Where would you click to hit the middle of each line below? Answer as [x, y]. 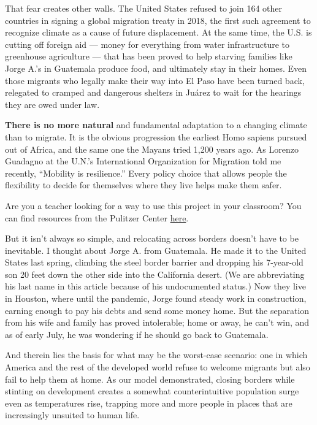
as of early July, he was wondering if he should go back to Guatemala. [137, 334]
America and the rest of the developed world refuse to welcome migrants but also [158, 367]
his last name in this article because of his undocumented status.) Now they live [155, 286]
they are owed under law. [52, 104]
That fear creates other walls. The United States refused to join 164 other [143, 8]
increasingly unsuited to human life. [72, 415]
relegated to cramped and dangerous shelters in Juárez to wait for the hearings [153, 92]
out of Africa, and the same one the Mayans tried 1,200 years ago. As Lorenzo [152, 149]
